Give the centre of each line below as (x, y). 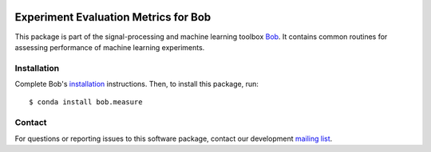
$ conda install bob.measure (86, 102)
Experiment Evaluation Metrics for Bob (113, 17)
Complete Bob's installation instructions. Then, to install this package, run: (136, 84)
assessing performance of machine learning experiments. (110, 47)
